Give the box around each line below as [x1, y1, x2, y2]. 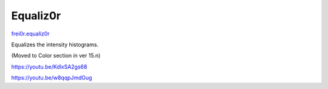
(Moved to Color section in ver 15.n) [11, 52, 101, 60]
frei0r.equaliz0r [11, 30, 50, 37]
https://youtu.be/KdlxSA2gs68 [11, 63, 87, 70]
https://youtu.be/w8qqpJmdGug [11, 74, 92, 81]
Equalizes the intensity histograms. [11, 41, 99, 48]
